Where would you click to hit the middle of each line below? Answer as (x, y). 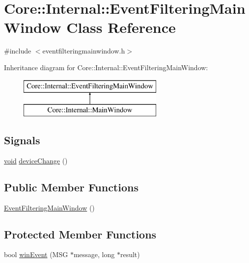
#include (18, 51)
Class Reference (121, 27)
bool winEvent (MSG (36, 254)
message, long (94, 254)
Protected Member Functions (80, 234)
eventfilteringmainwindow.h (84, 51)
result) (130, 254)
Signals (22, 140)
